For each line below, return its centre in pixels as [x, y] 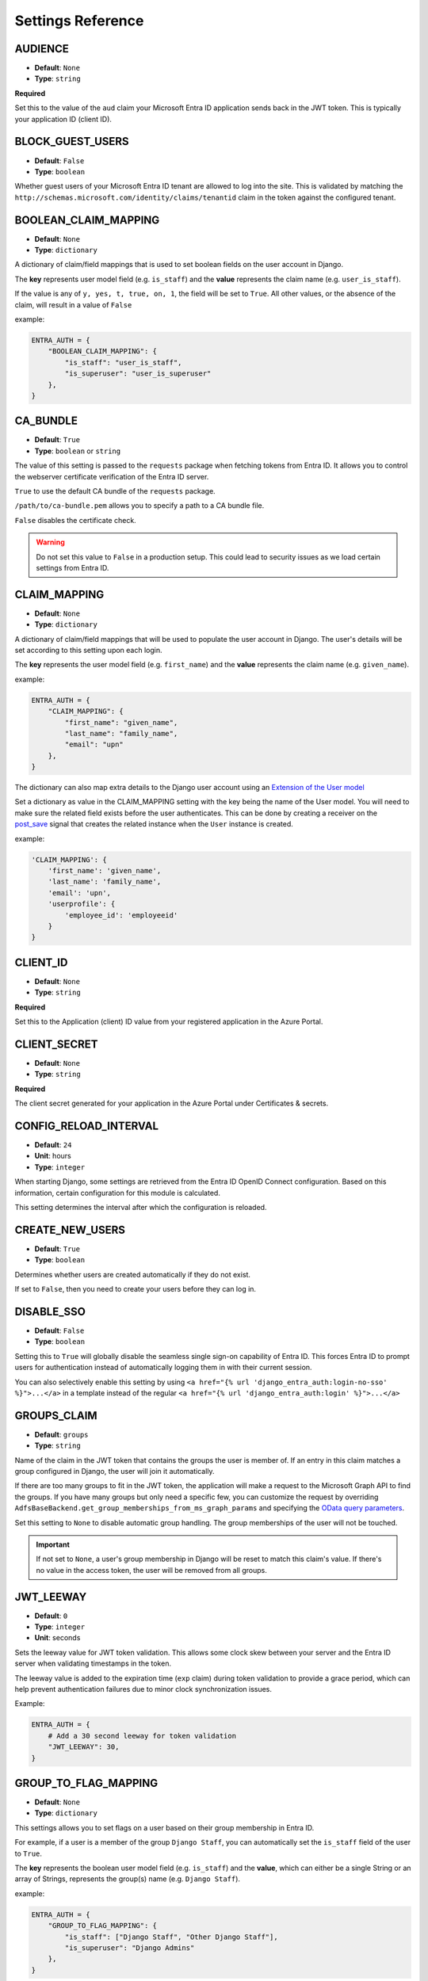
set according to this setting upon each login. [88, 650]
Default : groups [61, 1434]
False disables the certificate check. [75, 520]
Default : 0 [51, 1616]
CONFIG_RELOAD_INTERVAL [86, 1126]
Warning [50, 542]
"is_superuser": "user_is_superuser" [138, 374]
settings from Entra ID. [73, 567]
